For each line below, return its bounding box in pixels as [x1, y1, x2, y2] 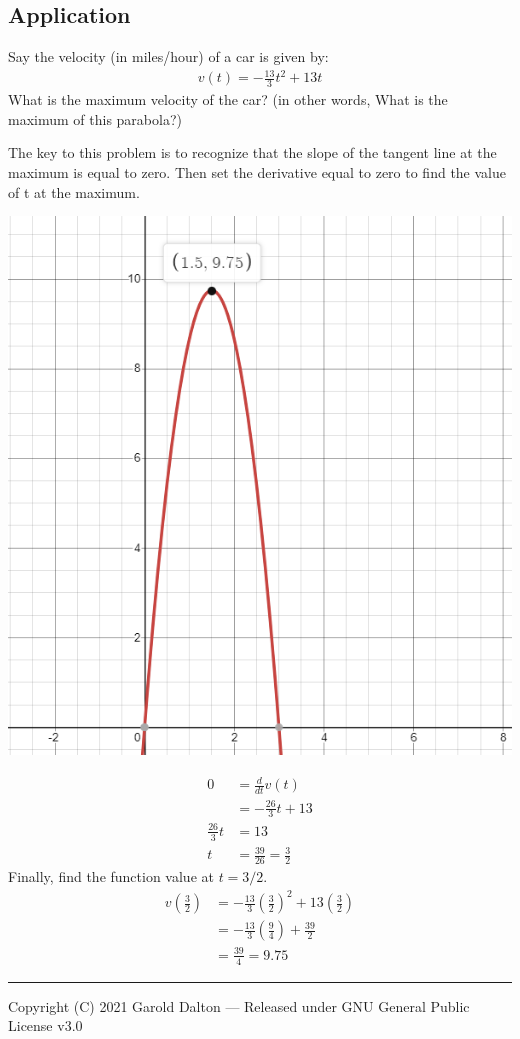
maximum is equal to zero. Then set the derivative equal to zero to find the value [8, 161, 506, 182]
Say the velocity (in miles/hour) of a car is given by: [8, 46, 329, 67]
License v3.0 [8, 1015, 83, 1036]
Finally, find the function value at [8, 866, 214, 887]
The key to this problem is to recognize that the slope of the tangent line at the [8, 142, 497, 163]
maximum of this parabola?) [8, 108, 182, 129]
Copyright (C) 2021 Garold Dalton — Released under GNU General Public [8, 995, 470, 1016]
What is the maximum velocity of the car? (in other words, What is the [8, 89, 448, 110]
